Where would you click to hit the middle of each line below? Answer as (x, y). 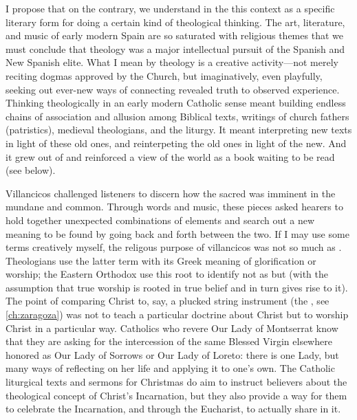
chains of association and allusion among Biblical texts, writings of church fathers (177, 116)
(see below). (31, 170)
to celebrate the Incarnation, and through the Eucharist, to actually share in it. (173, 409)
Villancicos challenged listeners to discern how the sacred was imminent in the (171, 193)
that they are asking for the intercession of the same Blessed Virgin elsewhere (169, 341)
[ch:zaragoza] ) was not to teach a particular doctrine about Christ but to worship (177, 314)
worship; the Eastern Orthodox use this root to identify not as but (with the (167, 274)
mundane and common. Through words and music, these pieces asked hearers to (174, 207)
